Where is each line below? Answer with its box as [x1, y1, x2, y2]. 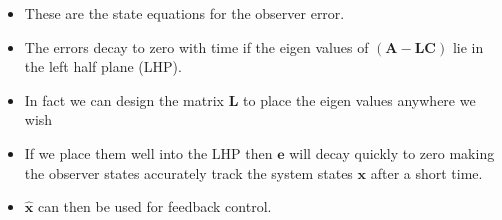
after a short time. [370, 162, 483, 183]
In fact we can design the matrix [24, 89, 225, 110]
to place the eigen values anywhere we [243, 89, 476, 110]
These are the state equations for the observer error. [24, 3, 345, 23]
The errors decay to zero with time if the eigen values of [24, 36, 369, 57]
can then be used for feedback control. [37, 196, 272, 217]
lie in [452, 36, 484, 57]
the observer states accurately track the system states [24, 162, 353, 183]
